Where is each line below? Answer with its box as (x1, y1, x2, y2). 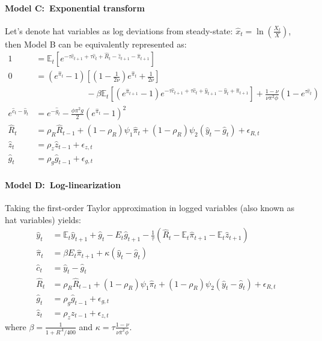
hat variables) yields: (5, 213, 81, 226)
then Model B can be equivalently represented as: (5, 37, 187, 50)
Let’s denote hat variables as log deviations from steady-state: (5, 24, 233, 37)
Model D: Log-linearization (5, 178, 121, 191)
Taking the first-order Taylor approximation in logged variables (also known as (5, 201, 295, 214)
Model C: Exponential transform (5, 1, 145, 14)
